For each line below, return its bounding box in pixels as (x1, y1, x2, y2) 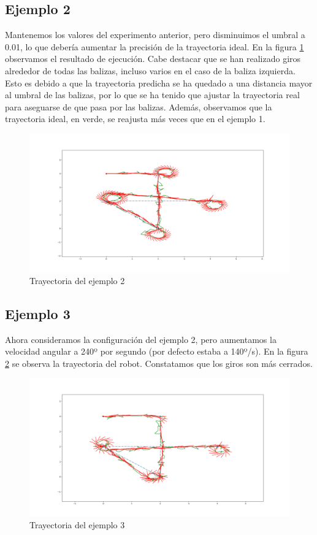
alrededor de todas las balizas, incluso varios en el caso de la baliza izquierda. (5, 64, 296, 77)
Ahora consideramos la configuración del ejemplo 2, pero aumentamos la (5, 333, 277, 345)
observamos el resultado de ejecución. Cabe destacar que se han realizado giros (5, 52, 301, 65)
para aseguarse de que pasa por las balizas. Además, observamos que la (5, 100, 272, 113)
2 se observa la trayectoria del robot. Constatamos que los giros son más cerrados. (5, 356, 313, 369)
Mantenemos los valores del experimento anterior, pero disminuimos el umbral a (5, 28, 305, 41)
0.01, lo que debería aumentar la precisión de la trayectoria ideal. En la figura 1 (5, 40, 304, 53)
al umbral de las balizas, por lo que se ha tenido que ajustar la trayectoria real (5, 88, 300, 101)
